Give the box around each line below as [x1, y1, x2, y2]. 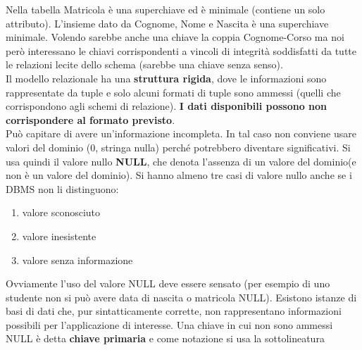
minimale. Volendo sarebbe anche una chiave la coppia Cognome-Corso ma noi [6, 30, 344, 44]
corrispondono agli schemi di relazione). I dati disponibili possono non [6, 99, 327, 113]
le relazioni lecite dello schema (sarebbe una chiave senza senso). [6, 57, 283, 72]
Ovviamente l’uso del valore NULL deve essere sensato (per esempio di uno [6, 276, 330, 291]
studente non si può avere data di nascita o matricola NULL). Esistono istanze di [6, 289, 357, 304]
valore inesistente [22, 228, 96, 243]
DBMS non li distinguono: [6, 181, 119, 196]
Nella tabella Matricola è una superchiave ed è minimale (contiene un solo [6, 2, 325, 16]
